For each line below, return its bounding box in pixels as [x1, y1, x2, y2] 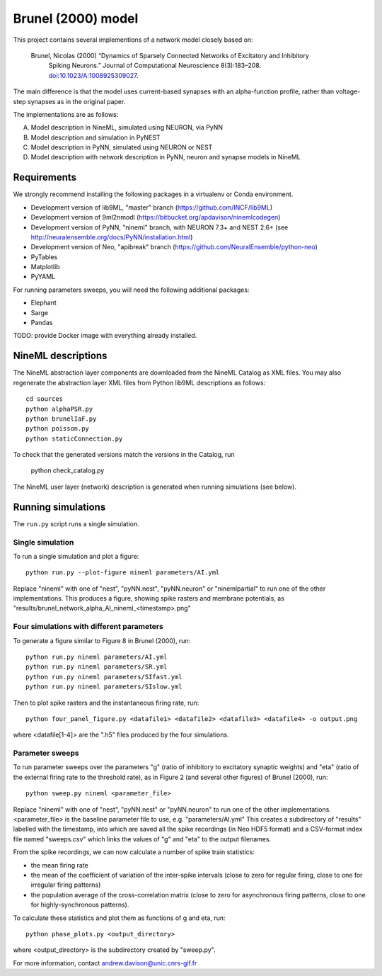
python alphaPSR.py [25, 404, 93, 413]
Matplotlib [30, 263, 60, 271]
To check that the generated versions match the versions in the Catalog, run [13, 450, 235, 459]
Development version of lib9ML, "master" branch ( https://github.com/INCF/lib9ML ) [30, 203, 272, 212]
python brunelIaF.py [25, 414, 97, 423]
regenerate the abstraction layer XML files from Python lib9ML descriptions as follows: [13, 378, 266, 387]
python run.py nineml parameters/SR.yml [25, 663, 168, 671]
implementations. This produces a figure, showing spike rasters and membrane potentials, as [13, 594, 284, 603]
